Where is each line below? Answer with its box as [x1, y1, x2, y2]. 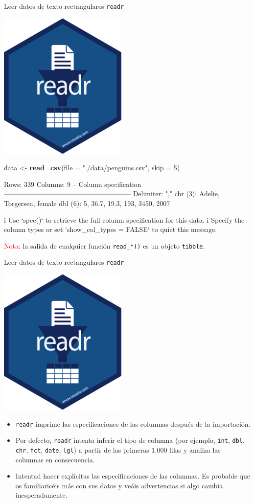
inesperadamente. [15, 490, 68, 500]
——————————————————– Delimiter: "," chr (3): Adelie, [4, 188, 220, 199]
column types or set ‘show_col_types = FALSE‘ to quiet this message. [4, 224, 217, 234]
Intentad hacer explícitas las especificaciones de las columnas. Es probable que [15, 471, 250, 481]
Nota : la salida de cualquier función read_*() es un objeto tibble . [4, 240, 205, 251]
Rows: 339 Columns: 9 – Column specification [4, 179, 141, 189]
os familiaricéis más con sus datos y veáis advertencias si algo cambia [15, 480, 223, 490]
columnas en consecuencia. [15, 454, 95, 464]
